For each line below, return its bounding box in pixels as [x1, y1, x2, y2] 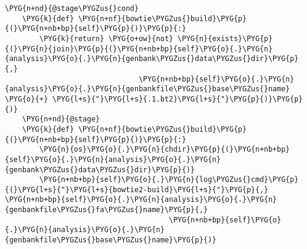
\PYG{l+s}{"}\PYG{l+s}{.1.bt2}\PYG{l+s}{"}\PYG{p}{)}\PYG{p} [52, 94, 303, 103]
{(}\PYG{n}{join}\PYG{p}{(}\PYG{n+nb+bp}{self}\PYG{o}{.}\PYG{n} [5, 44, 273, 53]
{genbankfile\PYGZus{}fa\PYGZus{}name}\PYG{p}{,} [5, 205, 208, 215]
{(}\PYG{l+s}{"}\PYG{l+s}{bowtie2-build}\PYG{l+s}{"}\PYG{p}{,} [5, 185, 268, 194]
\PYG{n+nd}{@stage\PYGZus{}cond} [5, 4, 139, 13]
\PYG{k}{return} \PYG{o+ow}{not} [39, 34, 174, 43]
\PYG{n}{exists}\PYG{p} [177, 34, 273, 43]
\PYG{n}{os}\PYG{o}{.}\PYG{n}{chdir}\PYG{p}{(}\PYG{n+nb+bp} [39, 145, 290, 154]
